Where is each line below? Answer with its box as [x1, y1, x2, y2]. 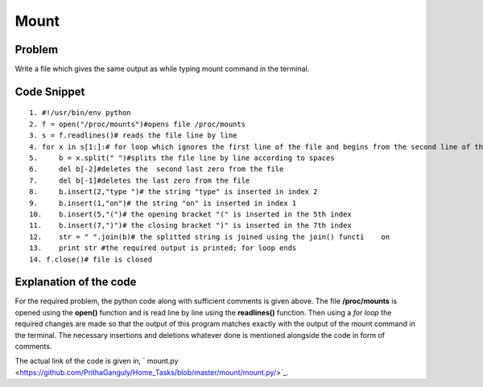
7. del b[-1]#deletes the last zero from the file [29, 175, 250, 185]
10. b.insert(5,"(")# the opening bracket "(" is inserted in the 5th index [29, 209, 352, 219]
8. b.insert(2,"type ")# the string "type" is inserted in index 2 [29, 187, 318, 196]
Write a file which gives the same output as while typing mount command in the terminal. [14, 64, 310, 74]
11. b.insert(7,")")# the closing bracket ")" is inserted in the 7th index [29, 221, 352, 230]
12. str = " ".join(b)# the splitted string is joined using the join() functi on [29, 232, 390, 241]
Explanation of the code [14, 275, 137, 289]
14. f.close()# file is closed [29, 254, 153, 264]
